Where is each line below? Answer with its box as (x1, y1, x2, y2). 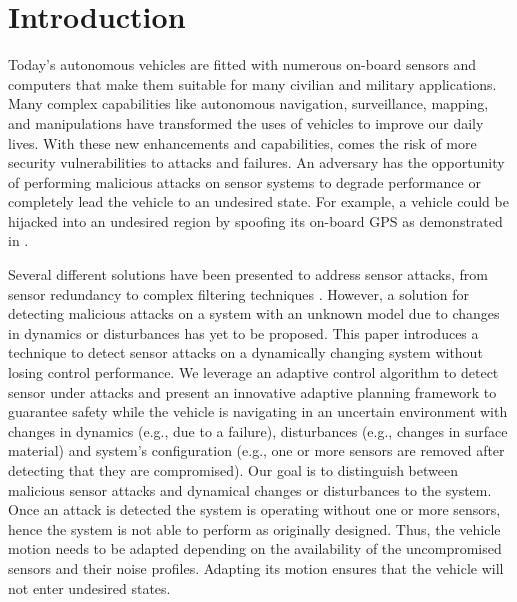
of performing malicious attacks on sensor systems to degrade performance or (8, 171, 481, 192)
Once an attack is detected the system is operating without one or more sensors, (8, 499, 501, 520)
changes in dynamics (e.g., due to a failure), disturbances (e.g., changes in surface (8, 420, 508, 441)
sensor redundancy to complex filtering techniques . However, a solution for (8, 283, 469, 304)
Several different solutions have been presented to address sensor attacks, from (8, 264, 488, 285)
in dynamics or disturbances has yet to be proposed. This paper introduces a (8, 322, 479, 343)
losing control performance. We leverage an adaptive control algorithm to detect (8, 362, 499, 383)
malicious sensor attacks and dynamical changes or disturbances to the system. (8, 479, 492, 500)
